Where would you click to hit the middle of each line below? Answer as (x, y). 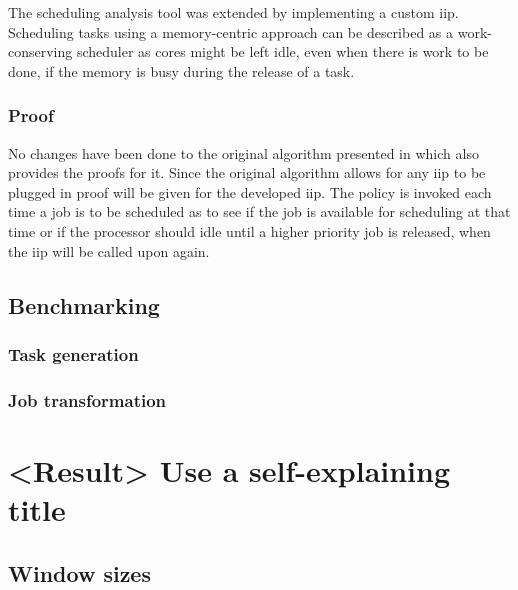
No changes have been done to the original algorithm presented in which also (243, 152)
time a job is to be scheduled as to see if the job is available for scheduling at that (259, 211)
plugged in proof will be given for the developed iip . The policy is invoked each (250, 191)
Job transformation (87, 399)
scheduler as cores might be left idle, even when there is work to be (282, 51)
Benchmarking (84, 304)
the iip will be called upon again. (109, 250)
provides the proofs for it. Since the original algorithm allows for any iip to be (247, 172)
